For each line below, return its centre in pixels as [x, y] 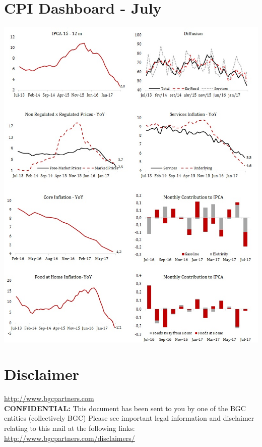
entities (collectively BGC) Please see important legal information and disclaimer [129, 418]
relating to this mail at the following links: [70, 428]
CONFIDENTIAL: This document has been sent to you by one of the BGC [125, 408]
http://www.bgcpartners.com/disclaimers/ [70, 438]
